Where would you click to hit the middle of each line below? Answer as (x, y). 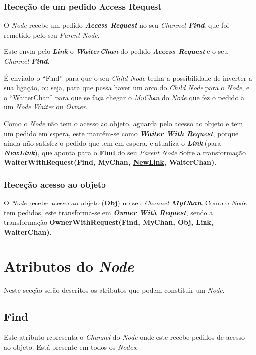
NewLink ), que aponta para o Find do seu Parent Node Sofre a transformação (125, 152)
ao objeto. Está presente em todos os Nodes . (71, 347)
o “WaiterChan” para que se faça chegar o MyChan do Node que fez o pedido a (124, 97)
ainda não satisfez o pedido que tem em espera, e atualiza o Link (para (113, 143)
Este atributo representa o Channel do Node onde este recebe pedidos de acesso (125, 337)
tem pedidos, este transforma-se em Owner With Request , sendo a (109, 212)
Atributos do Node (69, 266)
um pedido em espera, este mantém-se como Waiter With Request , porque (121, 133)
